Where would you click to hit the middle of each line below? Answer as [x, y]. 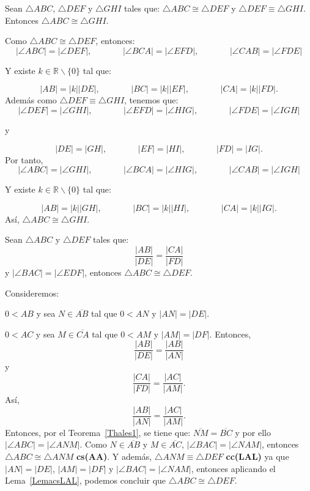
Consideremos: [32, 293]
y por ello [253, 432]
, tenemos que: [151, 100]
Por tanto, [24, 159]
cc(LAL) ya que [257, 456]
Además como [31, 100]
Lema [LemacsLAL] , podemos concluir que [86, 480]
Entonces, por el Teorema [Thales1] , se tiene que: [98, 432]
